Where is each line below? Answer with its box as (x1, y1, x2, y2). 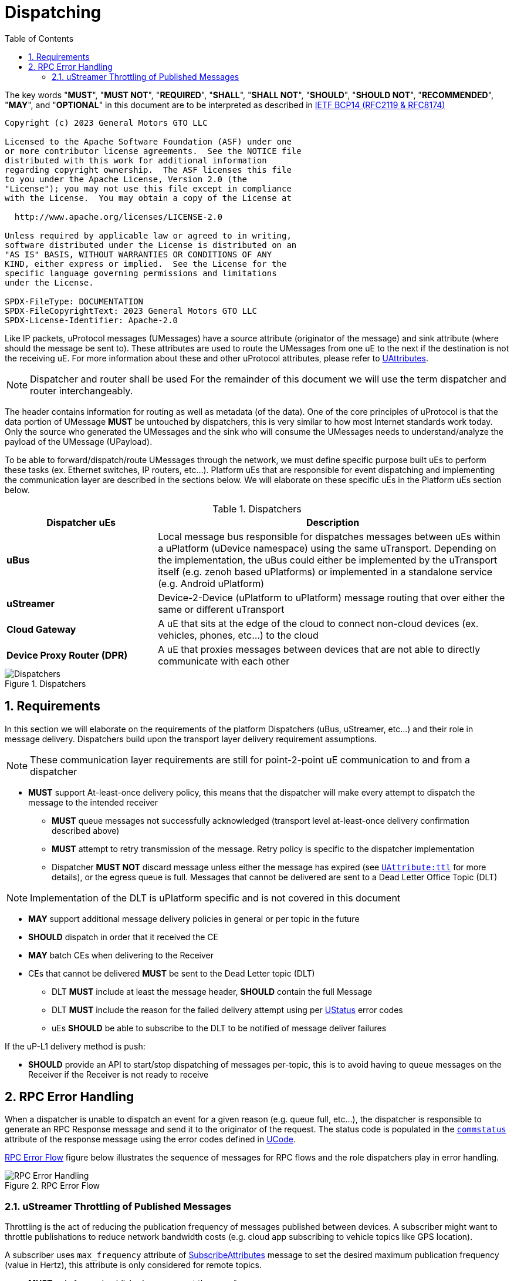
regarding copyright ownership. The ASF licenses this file (5, 165, 292, 175)
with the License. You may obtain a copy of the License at (5, 193, 292, 203)
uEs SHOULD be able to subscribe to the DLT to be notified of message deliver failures (52, 1022, 387, 1033)
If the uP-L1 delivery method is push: (5, 1041, 146, 1051)
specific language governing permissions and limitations (5, 268, 277, 278)
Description (306, 516, 360, 528)
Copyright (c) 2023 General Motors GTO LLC (5, 118, 208, 128)
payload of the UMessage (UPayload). (5, 436, 153, 447)
